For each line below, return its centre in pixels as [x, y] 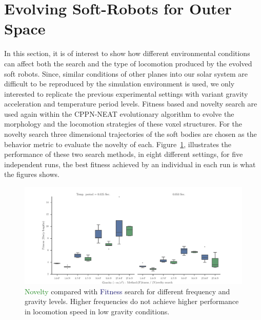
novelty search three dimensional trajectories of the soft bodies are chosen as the [130, 134]
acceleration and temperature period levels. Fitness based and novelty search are [131, 104]
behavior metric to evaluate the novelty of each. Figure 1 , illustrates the [118, 144]
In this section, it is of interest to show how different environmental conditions [127, 53]
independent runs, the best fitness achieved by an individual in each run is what [130, 164]
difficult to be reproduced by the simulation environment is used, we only [119, 84]
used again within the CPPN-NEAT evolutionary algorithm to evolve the [119, 113]
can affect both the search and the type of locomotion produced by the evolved [128, 63]
